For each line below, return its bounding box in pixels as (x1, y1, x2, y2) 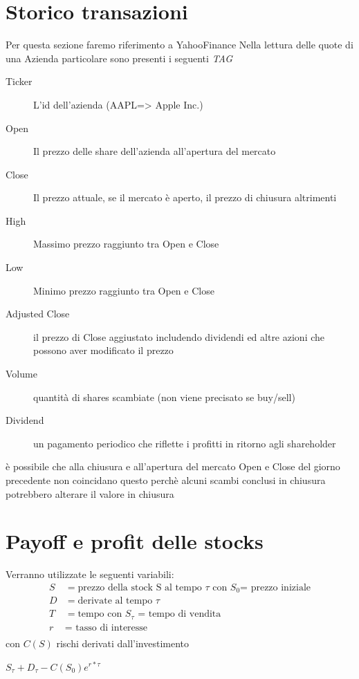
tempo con (77, 609, 122, 620)
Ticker (6, 74, 33, 89)
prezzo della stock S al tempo (77, 582, 202, 593)
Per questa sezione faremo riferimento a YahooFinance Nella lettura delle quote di (6, 37, 353, 52)
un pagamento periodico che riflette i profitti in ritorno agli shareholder (33, 436, 336, 450)
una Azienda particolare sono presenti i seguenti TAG (6, 50, 233, 65)
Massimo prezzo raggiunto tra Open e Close (33, 236, 219, 251)
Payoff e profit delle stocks (6, 527, 264, 555)
